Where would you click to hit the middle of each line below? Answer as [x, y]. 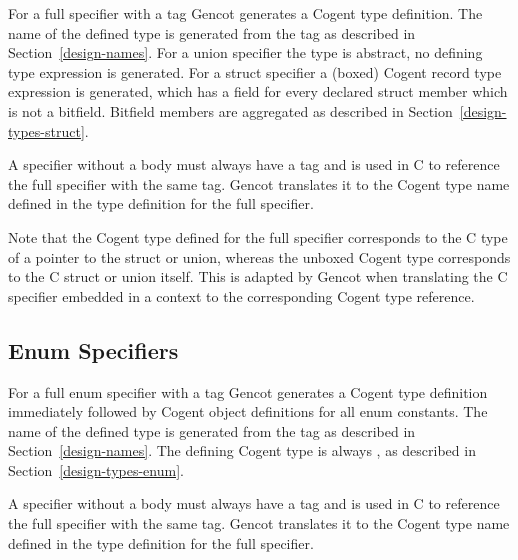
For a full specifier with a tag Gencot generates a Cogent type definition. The [245, 13]
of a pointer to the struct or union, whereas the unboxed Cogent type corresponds [259, 256]
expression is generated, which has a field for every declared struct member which [258, 91]
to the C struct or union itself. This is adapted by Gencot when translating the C [258, 276]
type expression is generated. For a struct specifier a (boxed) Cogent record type [255, 71]
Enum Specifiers [93, 349]
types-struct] [46, 130]
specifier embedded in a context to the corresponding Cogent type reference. [241, 295]
